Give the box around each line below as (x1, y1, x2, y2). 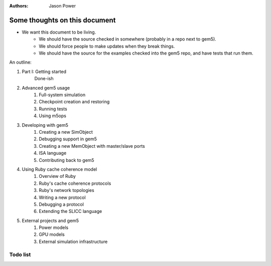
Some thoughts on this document (9, 16, 116, 25)
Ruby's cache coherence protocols (39, 180, 111, 186)
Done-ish (34, 76, 54, 82)
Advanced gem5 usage (22, 85, 70, 91)
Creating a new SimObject (39, 129, 93, 135)
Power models (39, 224, 69, 230)
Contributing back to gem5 (39, 157, 95, 163)
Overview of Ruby (39, 173, 76, 179)
